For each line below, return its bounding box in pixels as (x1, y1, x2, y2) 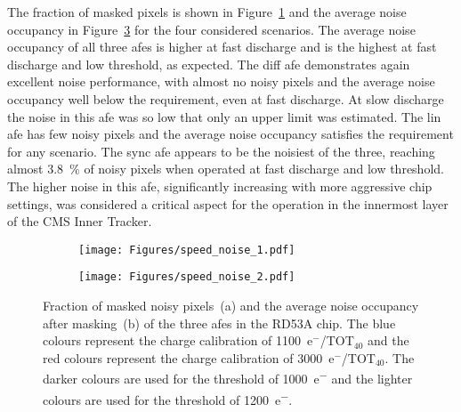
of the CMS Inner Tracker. (7, 212, 152, 230)
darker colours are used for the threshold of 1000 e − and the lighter (43, 367, 413, 388)
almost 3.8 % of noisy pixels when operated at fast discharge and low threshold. (7, 159, 444, 178)
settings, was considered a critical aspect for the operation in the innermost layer (7, 194, 449, 213)
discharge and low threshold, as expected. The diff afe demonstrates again (7, 54, 410, 73)
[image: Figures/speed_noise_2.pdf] (78, 271, 295, 284)
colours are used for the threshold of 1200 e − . (43, 387, 293, 408)
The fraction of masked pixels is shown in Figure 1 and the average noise (7, 3, 407, 20)
